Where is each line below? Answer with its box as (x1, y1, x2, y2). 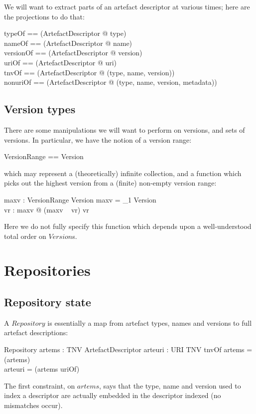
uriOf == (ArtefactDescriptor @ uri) (4, 57, 117, 67)
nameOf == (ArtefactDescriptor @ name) (4, 37, 132, 48)
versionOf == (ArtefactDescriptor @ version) (4, 47, 142, 58)
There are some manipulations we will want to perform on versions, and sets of (4, 124, 245, 135)
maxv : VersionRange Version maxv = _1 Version (4, 194, 156, 205)
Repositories (4, 260, 91, 280)
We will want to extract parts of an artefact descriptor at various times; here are (4, 1, 250, 11)
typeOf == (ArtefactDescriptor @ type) (4, 28, 127, 38)
